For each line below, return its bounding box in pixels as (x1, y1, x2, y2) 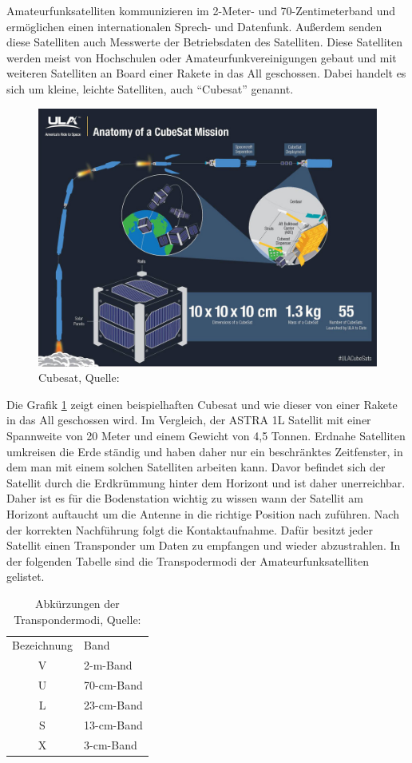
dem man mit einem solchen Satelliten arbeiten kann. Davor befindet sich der (6, 459, 386, 475)
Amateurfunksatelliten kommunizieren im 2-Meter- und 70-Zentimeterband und (6, 2, 396, 18)
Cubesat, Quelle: (38, 369, 120, 386)
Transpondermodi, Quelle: (14, 610, 141, 627)
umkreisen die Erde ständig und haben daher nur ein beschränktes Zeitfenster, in (6, 443, 403, 459)
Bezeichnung (12, 637, 73, 654)
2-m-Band (84, 657, 133, 674)
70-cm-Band (84, 677, 143, 693)
